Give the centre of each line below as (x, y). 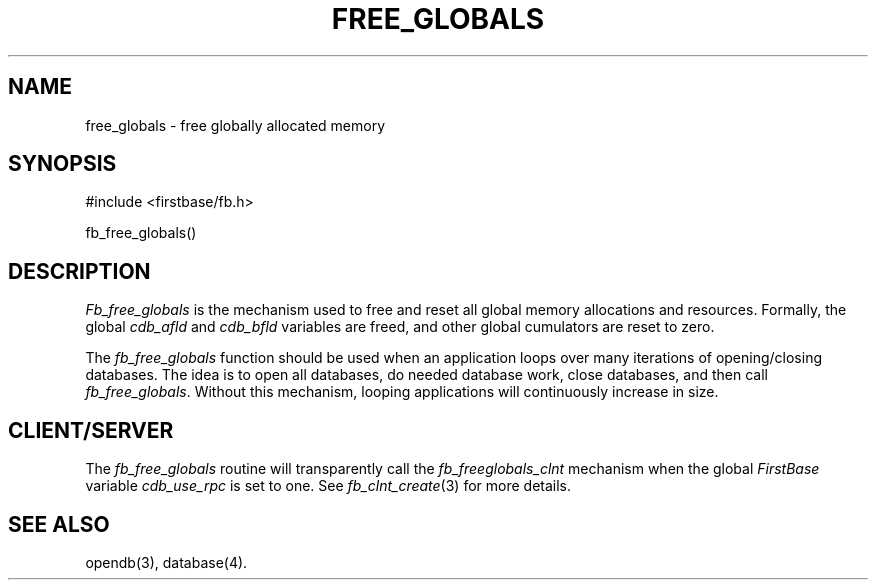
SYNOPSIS (62, 164)
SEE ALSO (59, 524)
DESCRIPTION (79, 271)
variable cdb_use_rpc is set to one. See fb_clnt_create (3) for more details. (328, 486)
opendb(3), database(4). (166, 562)
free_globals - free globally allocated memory (235, 125)
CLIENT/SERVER (91, 430)
